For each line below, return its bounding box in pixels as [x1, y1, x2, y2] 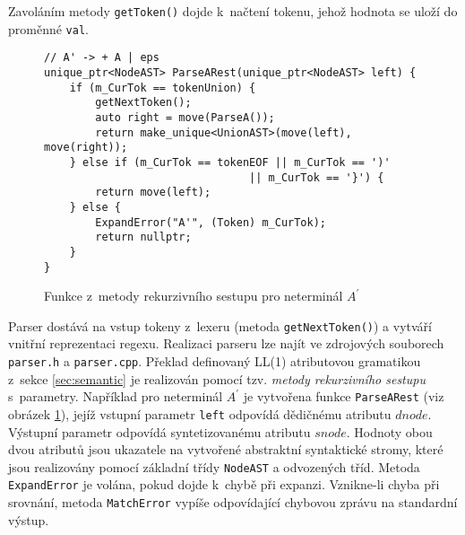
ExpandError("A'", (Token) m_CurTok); [95, 215, 326, 229]
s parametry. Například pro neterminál [8, 387, 223, 406]
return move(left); [95, 186, 211, 199]
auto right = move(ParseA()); [95, 110, 275, 124]
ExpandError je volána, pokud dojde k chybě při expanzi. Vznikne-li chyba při [8, 475, 440, 494]
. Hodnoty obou [346, 422, 433, 441]
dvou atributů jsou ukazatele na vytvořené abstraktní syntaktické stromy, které [8, 440, 443, 459]
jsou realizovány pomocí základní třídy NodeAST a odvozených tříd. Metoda [8, 457, 420, 476]
